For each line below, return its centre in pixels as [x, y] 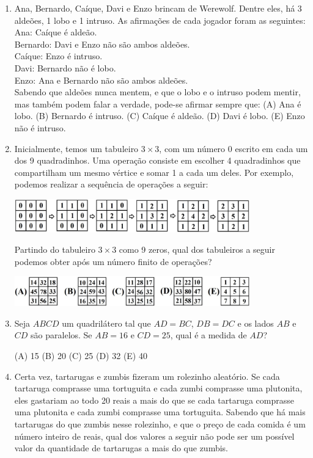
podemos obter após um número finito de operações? [113, 261]
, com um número [192, 148]
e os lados [256, 323]
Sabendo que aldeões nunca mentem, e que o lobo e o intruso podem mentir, [157, 92]
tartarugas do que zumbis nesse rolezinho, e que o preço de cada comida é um [160, 423]
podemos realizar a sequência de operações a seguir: [111, 184]
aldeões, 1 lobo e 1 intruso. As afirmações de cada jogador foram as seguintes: [160, 20]
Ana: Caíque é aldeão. [56, 32]
